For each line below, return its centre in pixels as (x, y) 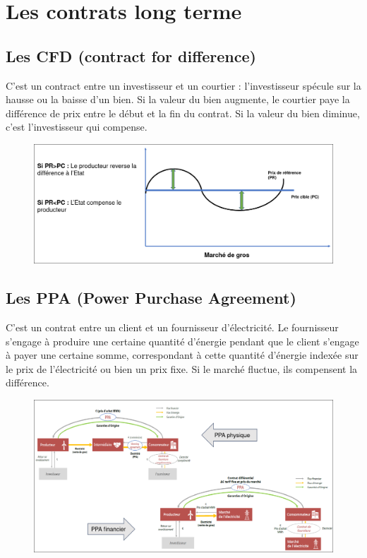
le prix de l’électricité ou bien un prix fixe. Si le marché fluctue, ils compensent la (182, 368)
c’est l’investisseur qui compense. (77, 127)
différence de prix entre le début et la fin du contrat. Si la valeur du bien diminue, (183, 113)
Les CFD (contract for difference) (131, 55)
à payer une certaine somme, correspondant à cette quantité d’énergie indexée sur (182, 355)
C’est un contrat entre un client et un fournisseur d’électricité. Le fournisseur (172, 327)
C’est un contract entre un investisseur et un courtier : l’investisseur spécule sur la (183, 85)
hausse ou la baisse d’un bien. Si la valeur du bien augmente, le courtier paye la (178, 99)
